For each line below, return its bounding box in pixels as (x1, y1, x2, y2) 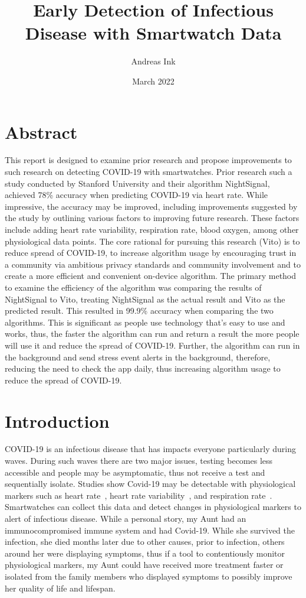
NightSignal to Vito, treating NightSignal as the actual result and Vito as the (5, 292, 285, 305)
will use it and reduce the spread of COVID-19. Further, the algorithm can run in (5, 339, 300, 351)
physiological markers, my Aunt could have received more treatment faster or (5, 558, 284, 571)
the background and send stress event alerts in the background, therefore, (5, 350, 271, 363)
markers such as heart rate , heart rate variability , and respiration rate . (5, 489, 272, 501)
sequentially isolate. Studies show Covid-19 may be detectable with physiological (5, 477, 296, 490)
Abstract (5, 119, 78, 144)
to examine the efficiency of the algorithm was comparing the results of (5, 281, 262, 293)
